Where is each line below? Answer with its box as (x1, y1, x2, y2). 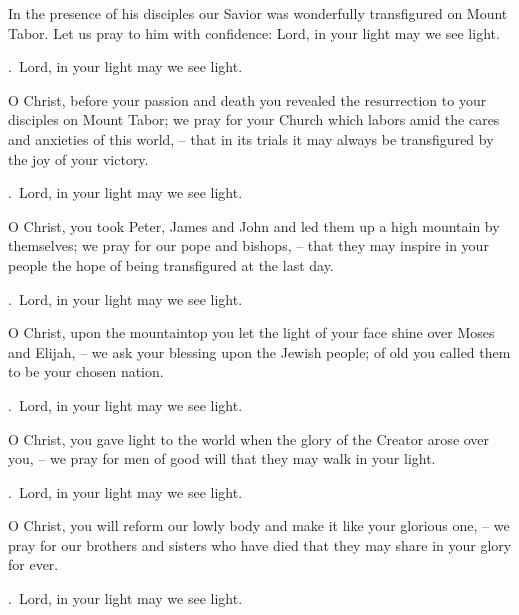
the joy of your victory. (8, 148, 149, 169)
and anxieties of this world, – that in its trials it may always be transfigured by (8, 128, 494, 149)
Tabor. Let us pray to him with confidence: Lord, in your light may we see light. (8, 22, 500, 43)
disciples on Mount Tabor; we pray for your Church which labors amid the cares (8, 109, 500, 130)
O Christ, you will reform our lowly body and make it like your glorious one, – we (8, 515, 510, 536)
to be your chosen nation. (8, 361, 164, 382)
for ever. (8, 554, 59, 575)
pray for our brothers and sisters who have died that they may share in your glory (8, 534, 512, 555)
